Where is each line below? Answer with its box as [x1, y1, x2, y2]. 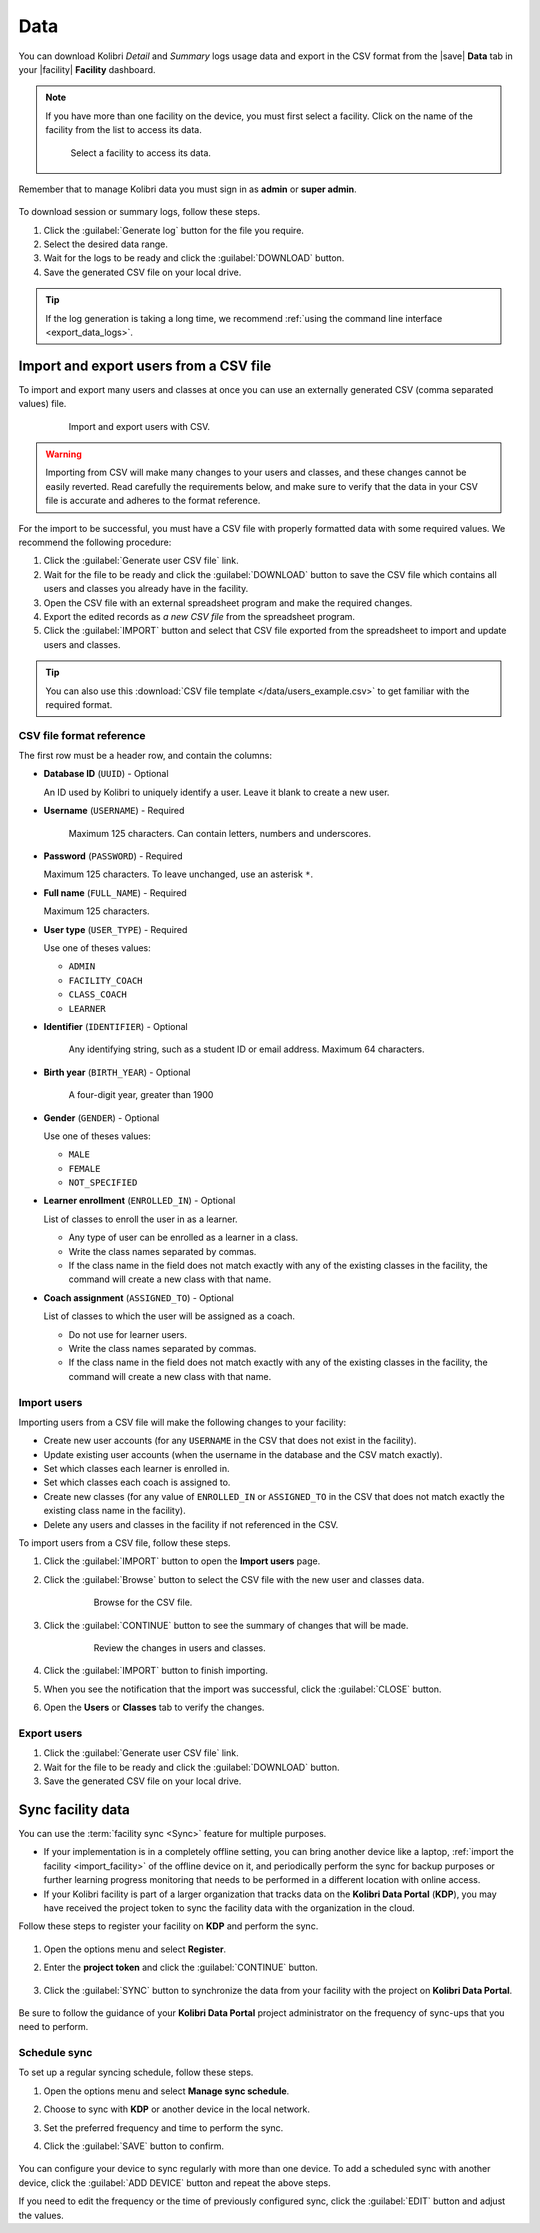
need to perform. [18, 2021, 89, 2033]
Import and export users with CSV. [68, 420, 210, 432]
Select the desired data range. [43, 238, 169, 250]
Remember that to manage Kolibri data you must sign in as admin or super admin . [18, 183, 357, 195]
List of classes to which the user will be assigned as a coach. [43, 1310, 295, 1322]
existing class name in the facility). [43, 1505, 186, 1517]
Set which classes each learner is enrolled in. [43, 1463, 230, 1475]
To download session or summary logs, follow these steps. [18, 206, 261, 218]
